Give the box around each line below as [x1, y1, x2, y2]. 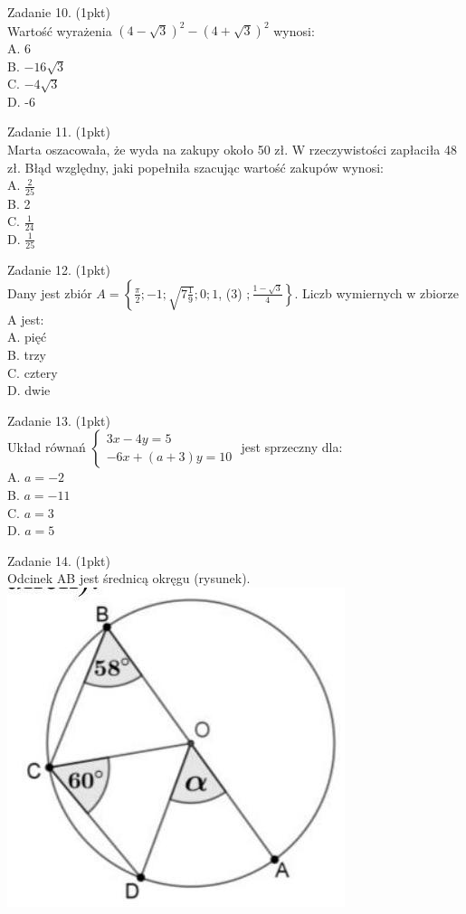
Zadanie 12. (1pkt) [7, 260, 110, 279]
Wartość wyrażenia [7, 21, 112, 40]
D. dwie [7, 381, 51, 400]
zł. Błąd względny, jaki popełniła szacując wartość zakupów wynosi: [7, 157, 384, 176]
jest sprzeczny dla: [241, 438, 343, 457]
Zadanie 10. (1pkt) [7, 3, 110, 21]
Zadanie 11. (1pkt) [7, 122, 110, 141]
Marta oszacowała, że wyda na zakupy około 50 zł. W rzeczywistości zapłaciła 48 [7, 140, 458, 159]
